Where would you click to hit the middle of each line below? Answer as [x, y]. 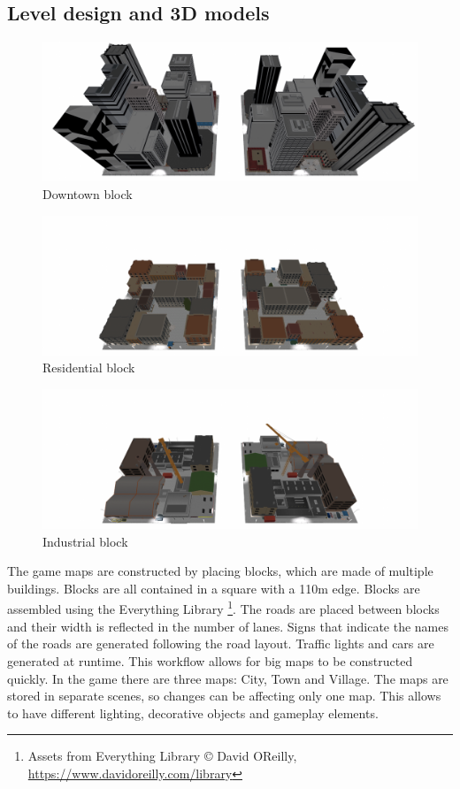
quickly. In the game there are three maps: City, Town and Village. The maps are [228, 678]
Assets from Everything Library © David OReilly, [162, 756]
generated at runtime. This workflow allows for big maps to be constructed [210, 660]
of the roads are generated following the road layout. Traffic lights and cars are [221, 643]
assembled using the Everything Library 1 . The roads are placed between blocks [223, 608]
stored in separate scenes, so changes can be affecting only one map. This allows [224, 696]
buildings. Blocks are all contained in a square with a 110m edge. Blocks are [214, 588]
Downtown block [88, 193]
